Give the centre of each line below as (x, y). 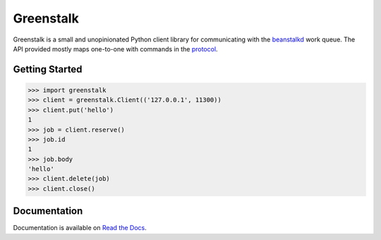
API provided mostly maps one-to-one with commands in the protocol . (115, 49)
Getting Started (48, 69)
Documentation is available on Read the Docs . (80, 228)
